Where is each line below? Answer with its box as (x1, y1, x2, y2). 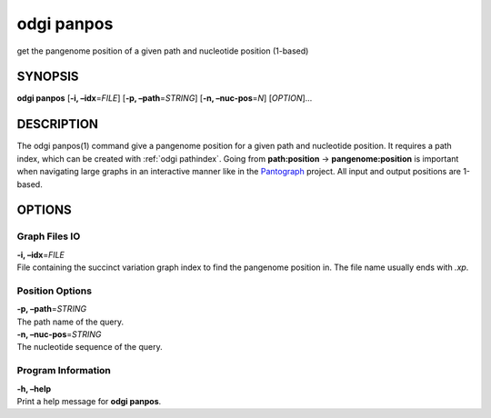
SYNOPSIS (16, 69, 79, 85)
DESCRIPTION (16, 116, 99, 132)
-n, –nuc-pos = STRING (16, 329, 102, 340)
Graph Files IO (16, 230, 81, 243)
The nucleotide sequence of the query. (16, 342, 163, 353)
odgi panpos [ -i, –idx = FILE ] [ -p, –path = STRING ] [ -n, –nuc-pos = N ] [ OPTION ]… (16, 93, 313, 104)
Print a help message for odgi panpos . (16, 395, 162, 406)
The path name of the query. (16, 316, 125, 327)
